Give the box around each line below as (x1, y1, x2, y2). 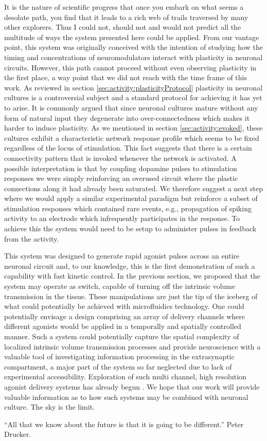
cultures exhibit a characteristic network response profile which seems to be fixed (4, 132, 259, 143)
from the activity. (4, 233, 59, 244)
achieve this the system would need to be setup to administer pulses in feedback (4, 223, 257, 234)
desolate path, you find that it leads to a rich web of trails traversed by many (4, 11, 248, 22)
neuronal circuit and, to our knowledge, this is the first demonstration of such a (4, 260, 255, 271)
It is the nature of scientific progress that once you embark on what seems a (4, 2, 244, 12)
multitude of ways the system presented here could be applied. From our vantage (4, 31, 259, 42)
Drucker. (4, 429, 31, 439)
